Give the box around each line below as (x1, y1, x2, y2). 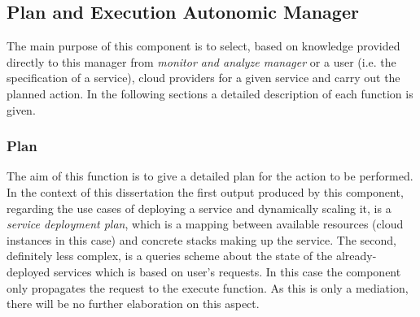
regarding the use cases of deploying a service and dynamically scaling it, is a (7, 199, 392, 216)
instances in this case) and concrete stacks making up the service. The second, (7, 231, 396, 248)
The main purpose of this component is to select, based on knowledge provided (7, 37, 400, 54)
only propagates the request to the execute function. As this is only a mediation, (7, 279, 409, 296)
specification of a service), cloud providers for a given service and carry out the (7, 69, 400, 86)
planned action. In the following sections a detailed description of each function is (7, 85, 413, 102)
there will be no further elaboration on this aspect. (7, 295, 260, 312)
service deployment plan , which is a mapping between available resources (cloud (7, 215, 404, 232)
